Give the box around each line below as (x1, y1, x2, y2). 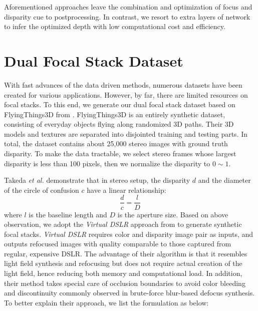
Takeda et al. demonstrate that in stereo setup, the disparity (4, 175, 190, 185)
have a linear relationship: (87, 184, 166, 195)
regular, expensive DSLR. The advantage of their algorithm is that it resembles (4, 248, 247, 258)
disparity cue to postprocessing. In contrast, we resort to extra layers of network (4, 11, 250, 22)
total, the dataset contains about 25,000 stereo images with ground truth (4, 138, 228, 149)
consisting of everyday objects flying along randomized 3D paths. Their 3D (4, 119, 234, 129)
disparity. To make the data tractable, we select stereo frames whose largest (4, 148, 236, 159)
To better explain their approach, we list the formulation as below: (4, 297, 209, 307)
